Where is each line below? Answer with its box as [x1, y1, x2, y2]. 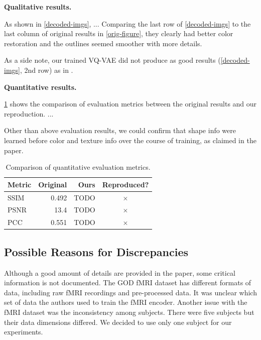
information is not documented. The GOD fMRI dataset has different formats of [4, 277, 251, 288]
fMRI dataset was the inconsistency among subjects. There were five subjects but [4, 306, 254, 317]
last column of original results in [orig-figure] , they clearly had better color [4, 28, 233, 39]
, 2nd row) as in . [20, 64, 73, 75]
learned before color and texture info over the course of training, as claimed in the [4, 135, 256, 145]
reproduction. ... [4, 108, 54, 119]
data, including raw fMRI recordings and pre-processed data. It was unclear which [4, 287, 257, 297]
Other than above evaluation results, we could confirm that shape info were [4, 125, 236, 136]
